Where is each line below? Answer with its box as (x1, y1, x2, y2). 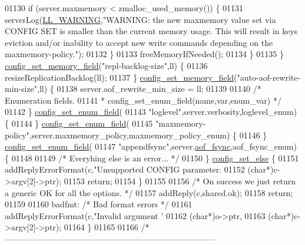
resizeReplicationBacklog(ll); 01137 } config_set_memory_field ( (5, 71, 237, 83)
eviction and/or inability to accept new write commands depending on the (5, 36, 273, 48)
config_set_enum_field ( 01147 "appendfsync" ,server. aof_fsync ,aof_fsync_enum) (5, 140, 297, 153)
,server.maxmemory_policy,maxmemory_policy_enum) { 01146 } (29, 128, 267, 141)
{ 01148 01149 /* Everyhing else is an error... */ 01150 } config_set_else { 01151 (5, 151, 299, 164)
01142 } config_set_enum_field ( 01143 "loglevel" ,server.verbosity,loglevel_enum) (5, 105, 297, 118)
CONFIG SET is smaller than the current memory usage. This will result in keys (5, 25, 298, 37)
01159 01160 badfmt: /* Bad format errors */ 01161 (5, 198, 193, 210)
